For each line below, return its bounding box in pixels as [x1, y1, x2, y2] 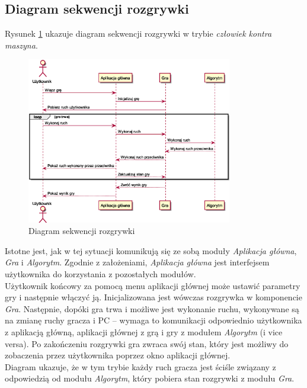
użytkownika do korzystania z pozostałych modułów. [5, 268, 196, 280]
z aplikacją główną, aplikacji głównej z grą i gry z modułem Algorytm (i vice [5, 325, 283, 338]
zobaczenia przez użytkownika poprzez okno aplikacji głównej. [5, 349, 231, 361]
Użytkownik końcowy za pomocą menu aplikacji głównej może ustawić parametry [5, 279, 300, 291]
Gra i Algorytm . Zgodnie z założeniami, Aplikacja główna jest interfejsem [5, 256, 270, 268]
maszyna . [5, 39, 38, 51]
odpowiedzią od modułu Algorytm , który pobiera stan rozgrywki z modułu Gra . [5, 372, 295, 384]
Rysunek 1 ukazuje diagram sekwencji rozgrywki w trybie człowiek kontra [5, 27, 272, 40]
